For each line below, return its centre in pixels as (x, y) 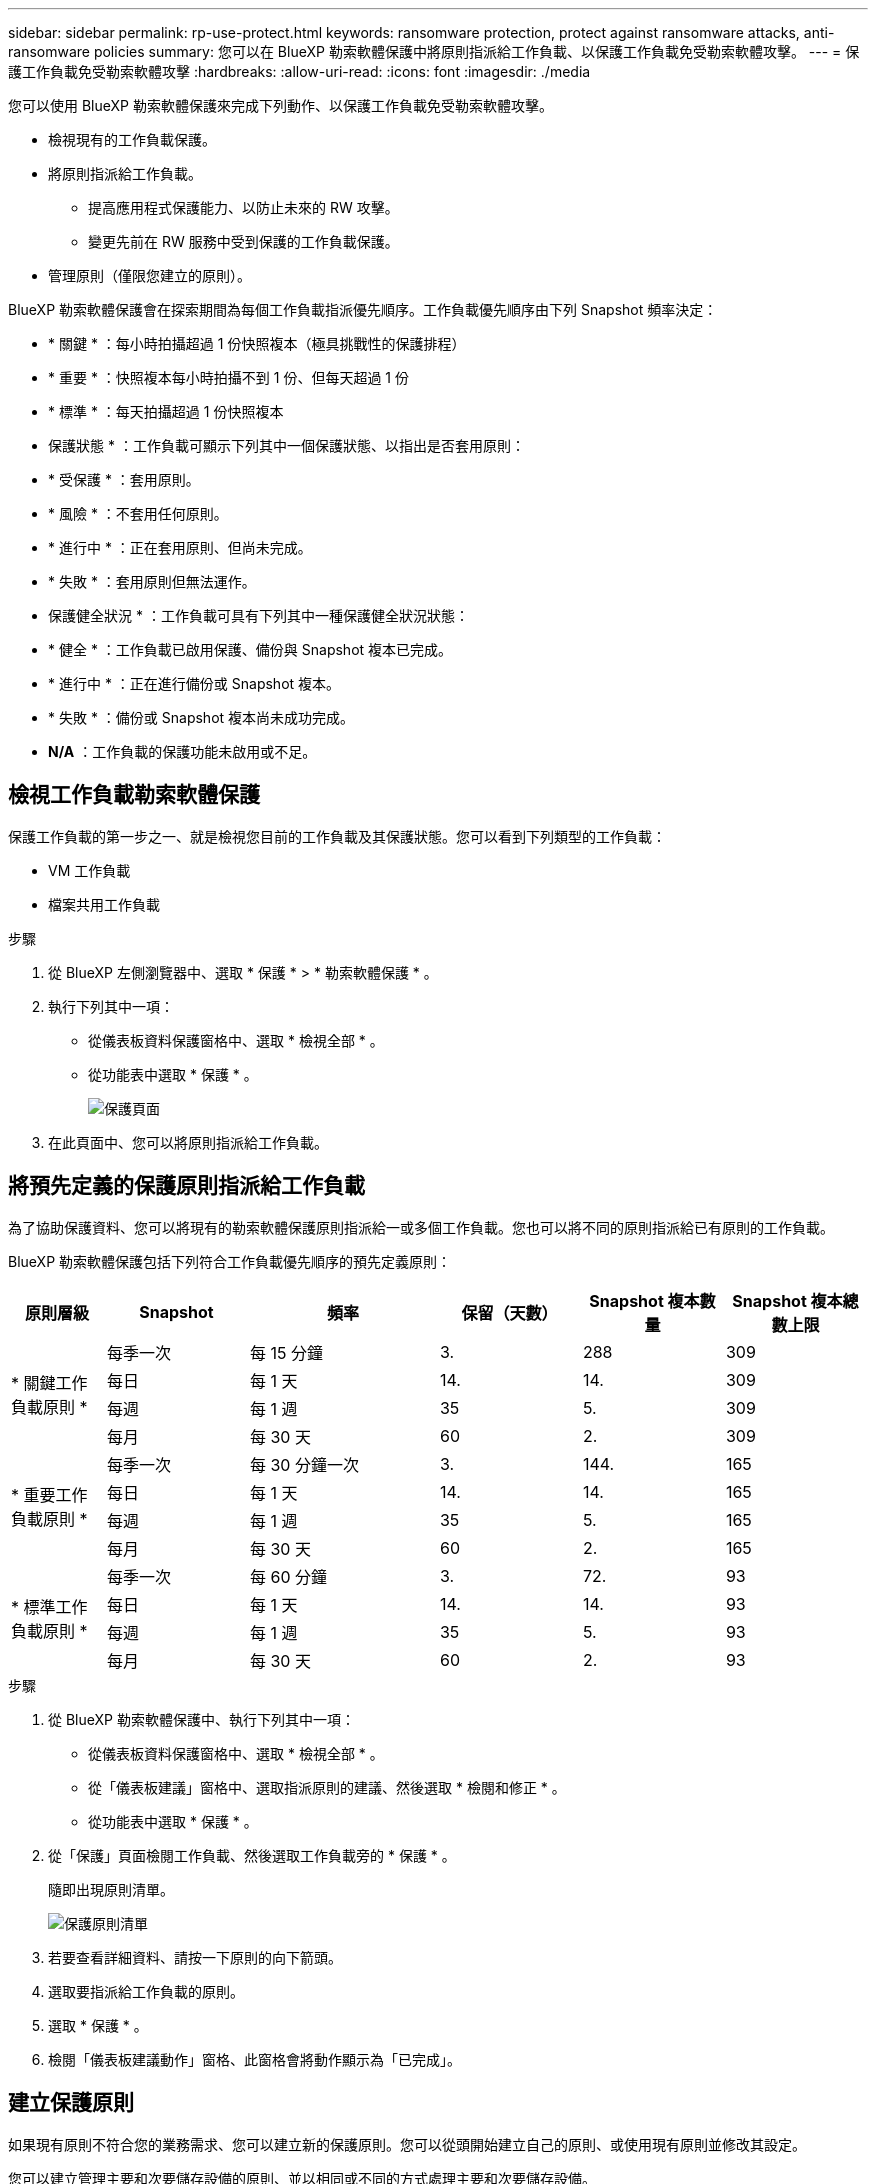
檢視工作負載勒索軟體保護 (134, 795)
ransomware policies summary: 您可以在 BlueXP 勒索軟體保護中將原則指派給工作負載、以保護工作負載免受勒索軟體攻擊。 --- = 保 (434, 51)
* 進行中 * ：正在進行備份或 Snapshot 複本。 (194, 683)
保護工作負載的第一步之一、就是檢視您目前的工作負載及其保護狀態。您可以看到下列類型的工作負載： (337, 836)
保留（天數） (509, 1312)
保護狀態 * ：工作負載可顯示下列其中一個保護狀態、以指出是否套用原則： (286, 445)
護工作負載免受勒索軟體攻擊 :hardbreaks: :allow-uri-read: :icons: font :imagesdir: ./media (299, 71)
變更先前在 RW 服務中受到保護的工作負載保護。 (243, 241)
